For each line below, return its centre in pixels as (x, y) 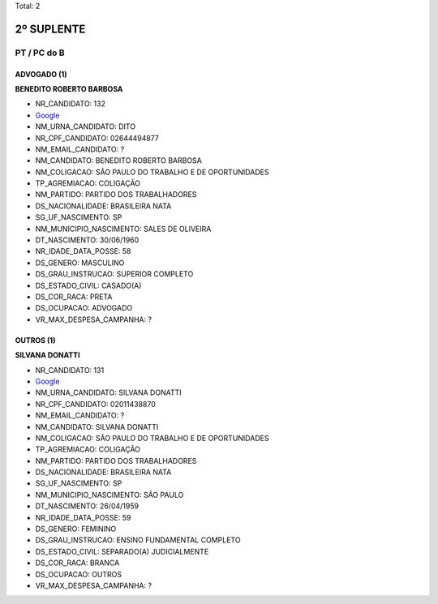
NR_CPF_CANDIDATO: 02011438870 (95, 404)
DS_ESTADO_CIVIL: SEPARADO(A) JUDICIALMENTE (122, 551)
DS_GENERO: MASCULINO (80, 263)
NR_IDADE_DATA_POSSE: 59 (83, 517)
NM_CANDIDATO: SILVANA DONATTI (97, 426)
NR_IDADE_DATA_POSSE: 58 (83, 251)
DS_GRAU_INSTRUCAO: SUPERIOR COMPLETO (114, 274)
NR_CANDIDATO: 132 (70, 104)
